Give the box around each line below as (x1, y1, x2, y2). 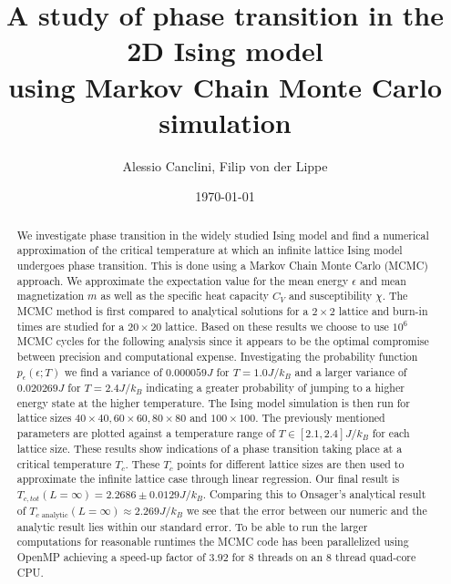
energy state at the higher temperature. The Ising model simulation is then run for (16, 394, 410, 410)
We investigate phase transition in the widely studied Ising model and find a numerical (16, 227, 429, 242)
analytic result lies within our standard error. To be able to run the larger (16, 518, 368, 534)
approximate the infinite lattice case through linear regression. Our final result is (16, 471, 400, 487)
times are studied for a (16, 318, 125, 333)
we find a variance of (64, 364, 163, 379)
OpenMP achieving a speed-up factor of (16, 549, 206, 565)
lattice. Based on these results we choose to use (165, 318, 389, 333)
